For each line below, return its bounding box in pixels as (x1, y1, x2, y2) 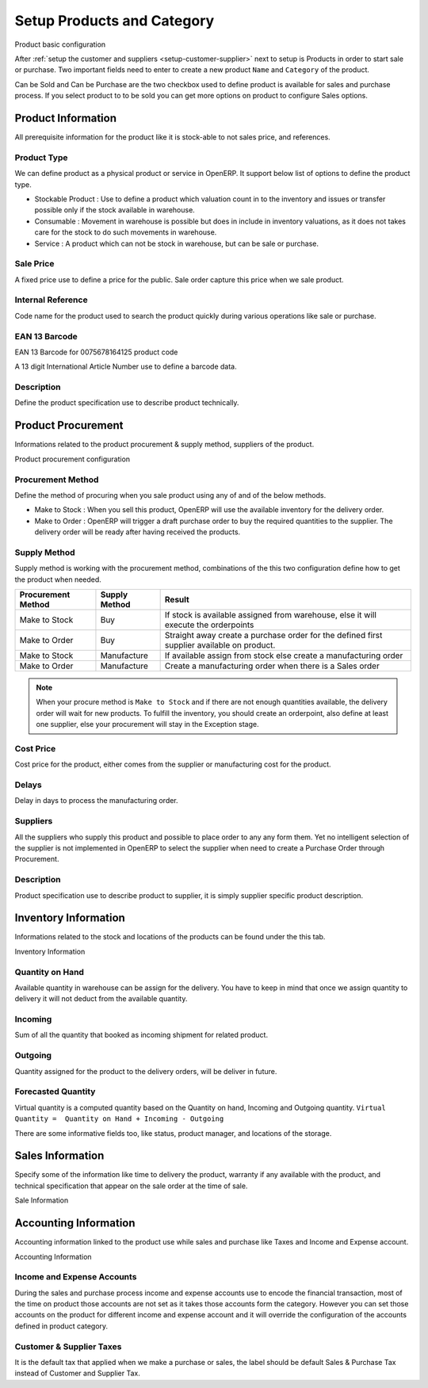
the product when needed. (14, 575, 102, 584)
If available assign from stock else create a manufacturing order (164, 650, 403, 661)
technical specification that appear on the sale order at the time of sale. (14, 1181, 248, 1191)
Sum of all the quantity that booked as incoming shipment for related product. (14, 1030, 269, 1040)
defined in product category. (14, 1321, 109, 1331)
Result (164, 594, 189, 605)
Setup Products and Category (14, 12, 215, 29)
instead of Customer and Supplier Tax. (14, 1368, 140, 1378)
